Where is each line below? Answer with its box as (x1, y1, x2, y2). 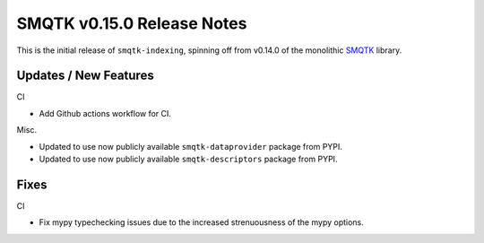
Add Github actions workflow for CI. (39, 108, 172, 118)
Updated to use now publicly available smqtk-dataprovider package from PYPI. (39, 141, 342, 152)
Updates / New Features (16, 68, 154, 83)
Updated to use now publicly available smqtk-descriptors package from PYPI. (39, 153, 338, 165)
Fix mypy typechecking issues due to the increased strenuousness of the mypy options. (39, 217, 365, 228)
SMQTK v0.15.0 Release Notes (16, 13, 247, 33)
